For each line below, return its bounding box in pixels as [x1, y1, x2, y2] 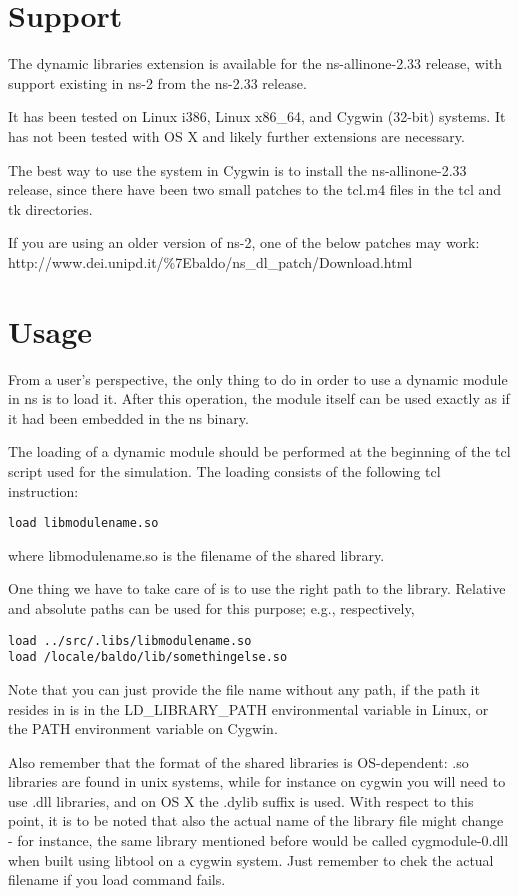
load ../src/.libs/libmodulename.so [8, 633, 252, 648]
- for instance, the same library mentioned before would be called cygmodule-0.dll [8, 830, 509, 851]
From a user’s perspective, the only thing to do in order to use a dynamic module [8, 368, 508, 389]
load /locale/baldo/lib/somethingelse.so [8, 650, 288, 665]
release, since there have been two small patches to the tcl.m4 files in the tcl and [8, 179, 502, 200]
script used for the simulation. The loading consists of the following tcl [8, 460, 441, 481]
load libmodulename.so [8, 516, 159, 531]
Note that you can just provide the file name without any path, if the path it [8, 678, 480, 699]
